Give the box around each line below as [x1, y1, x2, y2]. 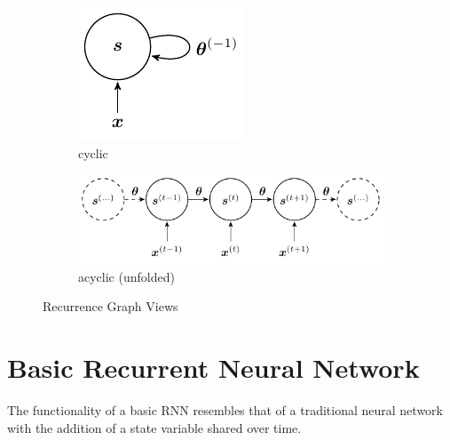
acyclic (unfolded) [78, 267, 175, 285]
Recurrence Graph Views [43, 297, 178, 316]
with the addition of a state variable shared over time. [7, 418, 302, 436]
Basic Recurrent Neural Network [7, 349, 420, 386]
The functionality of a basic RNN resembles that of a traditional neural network [7, 401, 443, 420]
